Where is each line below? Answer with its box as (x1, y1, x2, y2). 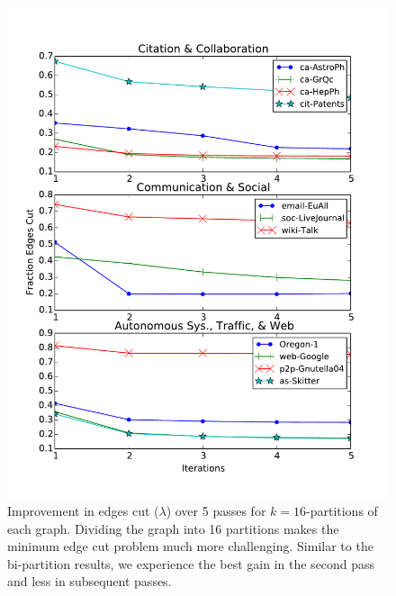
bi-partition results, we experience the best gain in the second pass (7, 554, 375, 573)
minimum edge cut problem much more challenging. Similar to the (7, 537, 373, 555)
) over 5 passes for (166, 501, 266, 520)
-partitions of (306, 501, 378, 520)
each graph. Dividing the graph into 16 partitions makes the (7, 519, 339, 537)
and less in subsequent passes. (7, 572, 172, 591)
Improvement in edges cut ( (7, 501, 159, 520)
